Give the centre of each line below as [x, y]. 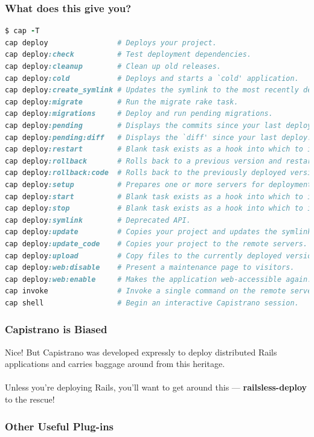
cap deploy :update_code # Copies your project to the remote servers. [156, 244]
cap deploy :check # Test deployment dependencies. [128, 55]
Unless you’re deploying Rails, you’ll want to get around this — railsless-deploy [156, 387]
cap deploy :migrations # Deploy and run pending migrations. [139, 114]
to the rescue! [30, 399]
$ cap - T [22, 31]
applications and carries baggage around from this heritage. [115, 364]
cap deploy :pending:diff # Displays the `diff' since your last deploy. [159, 137]
